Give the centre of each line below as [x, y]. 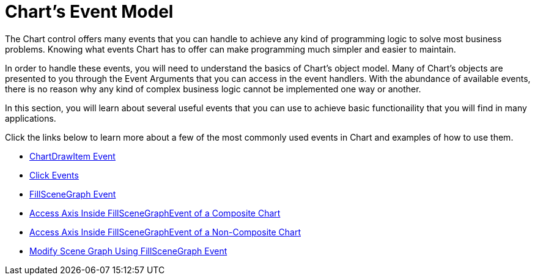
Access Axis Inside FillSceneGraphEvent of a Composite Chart [155, 213]
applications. [31, 118]
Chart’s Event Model [89, 12]
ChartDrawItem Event [72, 156]
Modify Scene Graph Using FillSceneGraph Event [128, 251]
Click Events [54, 175]
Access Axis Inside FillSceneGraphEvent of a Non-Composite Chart [165, 232]
